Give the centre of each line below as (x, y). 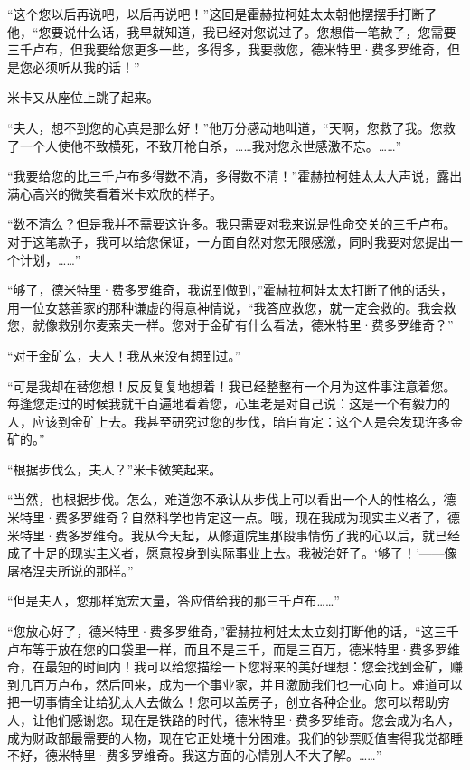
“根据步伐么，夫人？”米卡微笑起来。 (115, 469)
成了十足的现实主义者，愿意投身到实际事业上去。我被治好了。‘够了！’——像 (232, 553)
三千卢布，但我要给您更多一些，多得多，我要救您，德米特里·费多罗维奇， (227, 49)
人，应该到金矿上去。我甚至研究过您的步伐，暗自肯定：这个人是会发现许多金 (235, 421)
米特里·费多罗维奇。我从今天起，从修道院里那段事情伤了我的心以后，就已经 (234, 535)
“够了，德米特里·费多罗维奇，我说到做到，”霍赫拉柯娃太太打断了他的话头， (230, 290)
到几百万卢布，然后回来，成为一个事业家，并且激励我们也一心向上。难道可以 (235, 684)
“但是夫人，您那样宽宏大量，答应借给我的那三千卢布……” (174, 601)
